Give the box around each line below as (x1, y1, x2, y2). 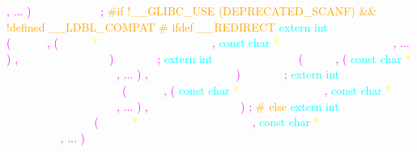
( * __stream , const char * (94, 113, 320, 130)
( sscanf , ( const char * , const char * (121, 81, 392, 98)
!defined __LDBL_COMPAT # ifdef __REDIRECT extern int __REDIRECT (6, 18, 411, 35)
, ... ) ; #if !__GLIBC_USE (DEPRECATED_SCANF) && (6, 2, 377, 19)
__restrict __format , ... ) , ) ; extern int (6, 65, 340, 82)
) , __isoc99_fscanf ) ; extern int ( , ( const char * (6, 49, 411, 66)
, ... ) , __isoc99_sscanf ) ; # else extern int (116, 97, 339, 114)
